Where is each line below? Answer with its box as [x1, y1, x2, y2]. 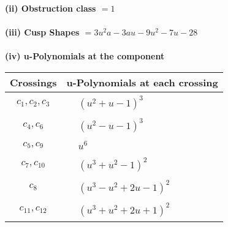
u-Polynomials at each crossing [66, 75, 218, 89]
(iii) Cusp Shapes [5, 26, 80, 39]
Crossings [10, 75, 57, 89]
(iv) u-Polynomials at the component [5, 50, 165, 62]
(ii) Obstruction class [5, 2, 96, 14]
